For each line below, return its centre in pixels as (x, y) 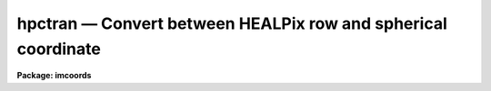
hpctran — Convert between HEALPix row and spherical (232, 23)
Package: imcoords (54, 76)
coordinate (59, 49)
